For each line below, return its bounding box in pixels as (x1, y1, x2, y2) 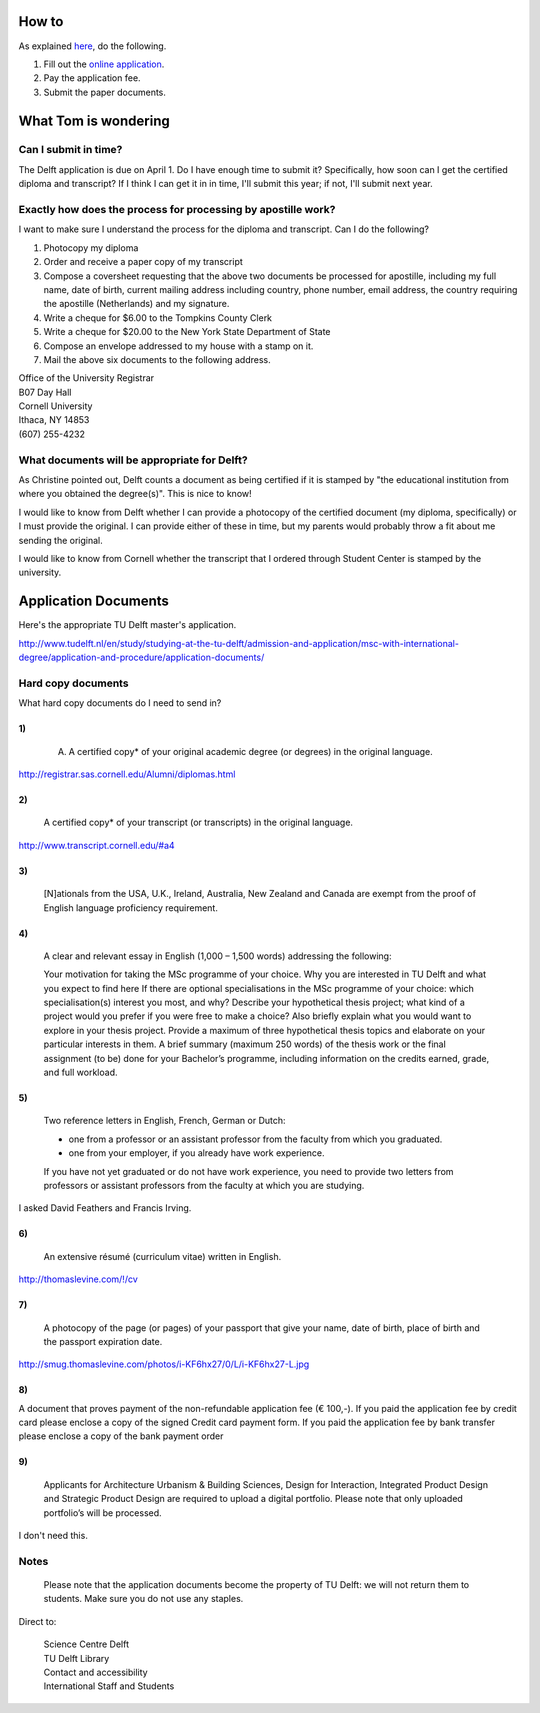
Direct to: (18, 1615, 57, 1627)
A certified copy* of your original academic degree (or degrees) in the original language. (68, 745, 434, 757)
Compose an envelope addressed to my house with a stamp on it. (43, 340, 314, 352)
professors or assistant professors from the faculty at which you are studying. (43, 1179, 365, 1191)
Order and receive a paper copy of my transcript (43, 256, 244, 268)
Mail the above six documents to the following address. (43, 353, 271, 365)
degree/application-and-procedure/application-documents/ (18, 651, 265, 664)
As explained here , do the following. (18, 40, 167, 52)
